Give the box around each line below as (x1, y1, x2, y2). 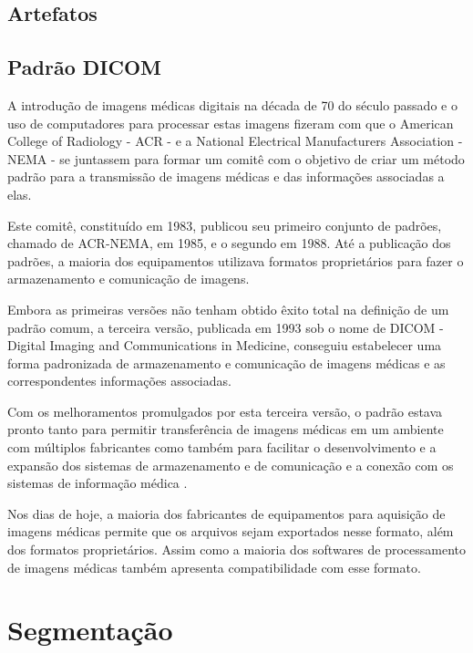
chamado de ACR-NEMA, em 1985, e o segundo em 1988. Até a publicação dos (7, 233, 451, 253)
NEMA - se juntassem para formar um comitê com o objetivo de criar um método (7, 149, 465, 168)
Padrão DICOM (7, 53, 162, 81)
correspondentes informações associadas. (7, 371, 231, 390)
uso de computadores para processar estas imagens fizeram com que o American (7, 113, 454, 132)
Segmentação (7, 611, 173, 648)
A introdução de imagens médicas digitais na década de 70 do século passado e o (7, 95, 458, 114)
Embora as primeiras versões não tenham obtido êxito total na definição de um (7, 299, 449, 318)
